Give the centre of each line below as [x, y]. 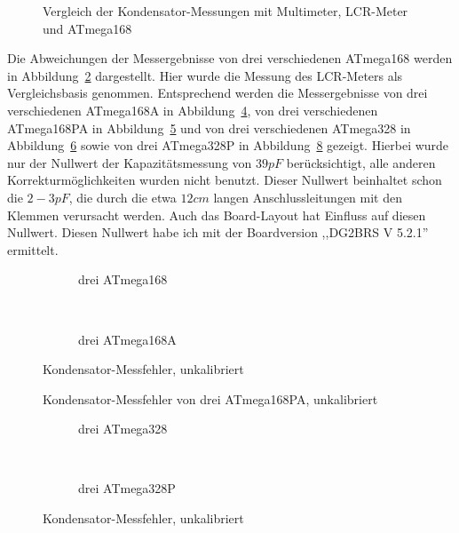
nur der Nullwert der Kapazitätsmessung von [130, 162]
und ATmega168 [87, 28]
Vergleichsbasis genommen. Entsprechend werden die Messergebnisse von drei [218, 93]
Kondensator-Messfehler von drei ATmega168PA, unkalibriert [210, 398]
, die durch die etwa [123, 197]
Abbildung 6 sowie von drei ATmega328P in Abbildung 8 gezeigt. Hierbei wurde [228, 145]
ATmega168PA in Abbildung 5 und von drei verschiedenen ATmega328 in [209, 127]
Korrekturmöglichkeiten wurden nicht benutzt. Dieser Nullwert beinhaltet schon [225, 180]
